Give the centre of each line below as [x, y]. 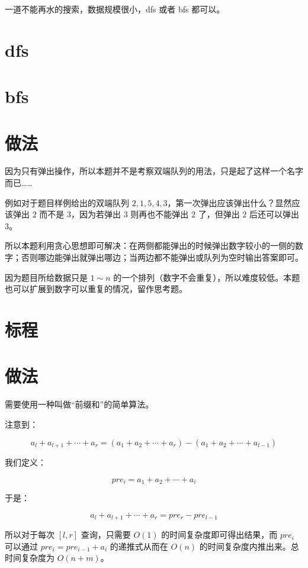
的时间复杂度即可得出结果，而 [219, 535]
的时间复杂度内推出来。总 [249, 546]
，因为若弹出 [96, 214]
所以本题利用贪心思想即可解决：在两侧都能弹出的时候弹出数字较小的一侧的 [150, 246]
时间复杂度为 [30, 558]
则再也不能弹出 [160, 214]
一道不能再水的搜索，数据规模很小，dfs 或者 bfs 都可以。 [115, 9]
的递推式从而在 [139, 546]
